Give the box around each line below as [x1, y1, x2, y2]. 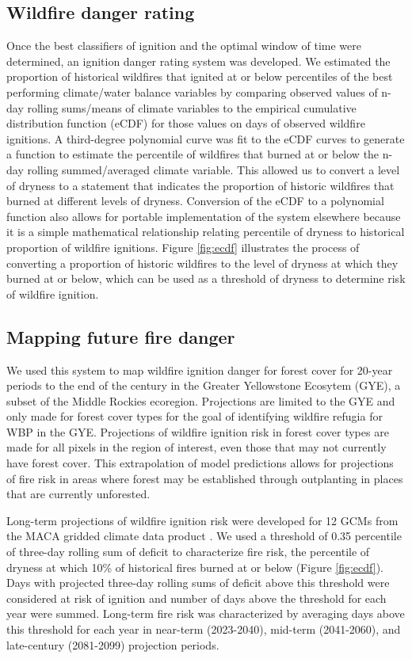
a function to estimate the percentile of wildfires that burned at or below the [6, 146, 380, 162]
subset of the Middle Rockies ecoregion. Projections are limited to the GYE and [6, 392, 395, 409]
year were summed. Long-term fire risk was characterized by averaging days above [6, 605, 405, 622]
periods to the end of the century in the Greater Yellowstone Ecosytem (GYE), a [6, 377, 401, 394]
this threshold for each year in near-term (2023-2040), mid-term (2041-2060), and [6, 621, 401, 637]
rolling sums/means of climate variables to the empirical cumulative [27, 99, 357, 116]
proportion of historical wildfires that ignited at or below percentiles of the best [6, 68, 393, 85]
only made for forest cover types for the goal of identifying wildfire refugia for [6, 408, 383, 425]
